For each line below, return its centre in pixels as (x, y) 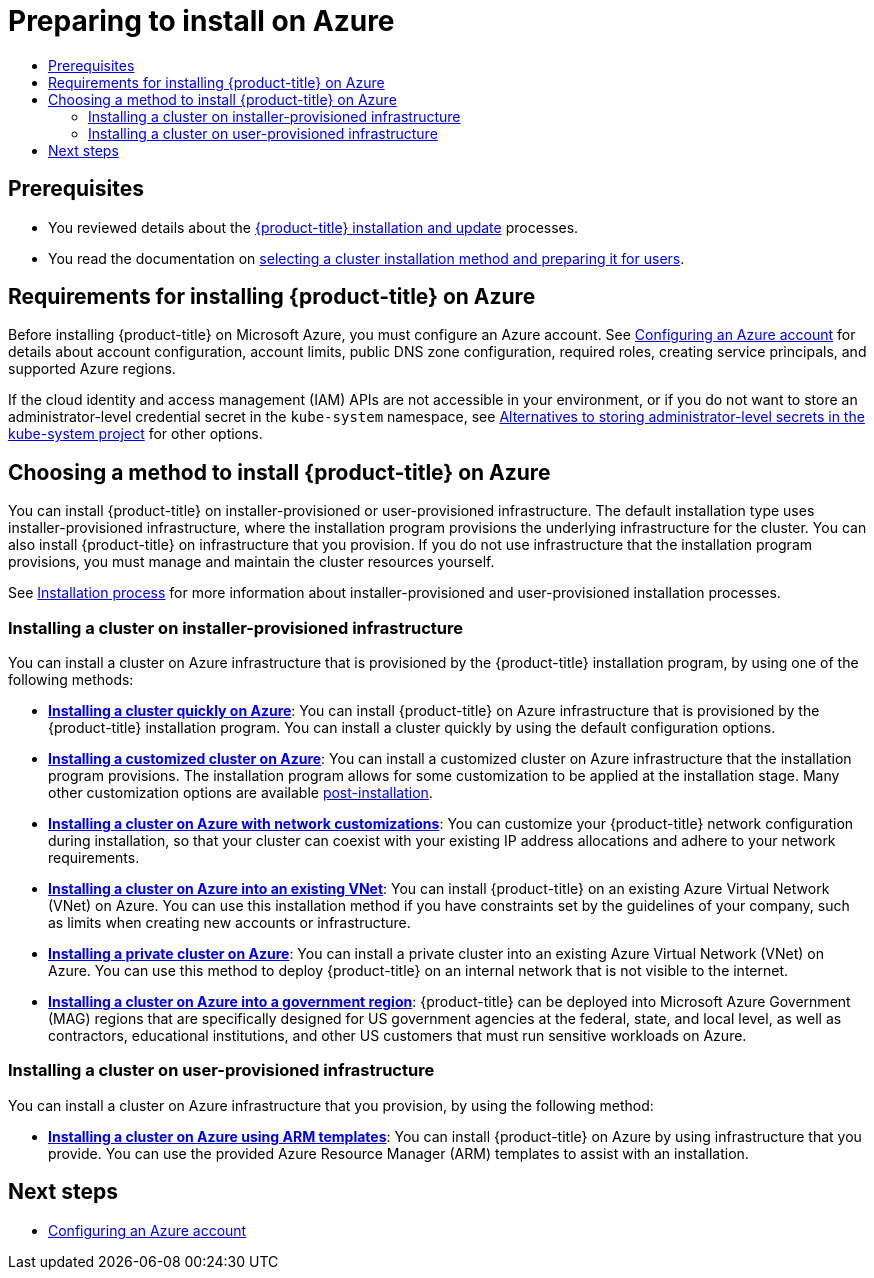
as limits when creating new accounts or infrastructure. (229, 923)
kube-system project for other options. (135, 434)
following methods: (71, 680)
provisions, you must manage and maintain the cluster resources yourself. (251, 562)
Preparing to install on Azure (201, 21)
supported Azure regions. (92, 369)
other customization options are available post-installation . (240, 793)
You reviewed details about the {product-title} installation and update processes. (313, 227)
